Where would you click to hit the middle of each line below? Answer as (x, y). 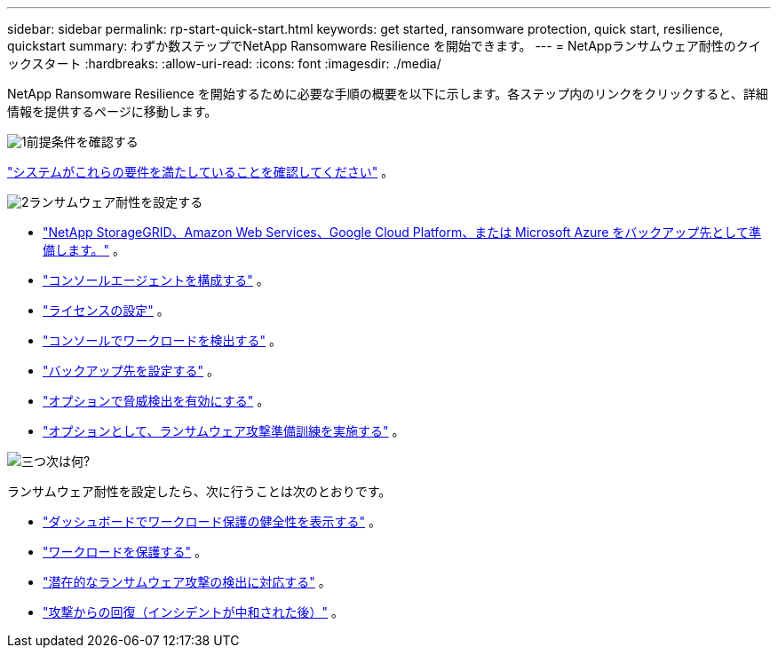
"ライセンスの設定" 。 (106, 310)
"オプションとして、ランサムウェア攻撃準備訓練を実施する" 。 (224, 431)
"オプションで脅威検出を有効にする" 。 (156, 401)
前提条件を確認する (82, 142)
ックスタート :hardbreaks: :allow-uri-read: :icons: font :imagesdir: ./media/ (224, 63)
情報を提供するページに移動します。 (112, 111)
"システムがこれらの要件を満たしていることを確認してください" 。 (201, 172)
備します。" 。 (84, 250)
